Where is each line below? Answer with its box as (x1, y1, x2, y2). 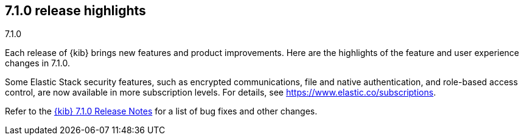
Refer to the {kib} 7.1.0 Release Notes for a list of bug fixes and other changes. (5, 106, 318, 117)
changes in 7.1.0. (5, 58, 70, 69)
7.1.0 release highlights (5, 3, 146, 18)
